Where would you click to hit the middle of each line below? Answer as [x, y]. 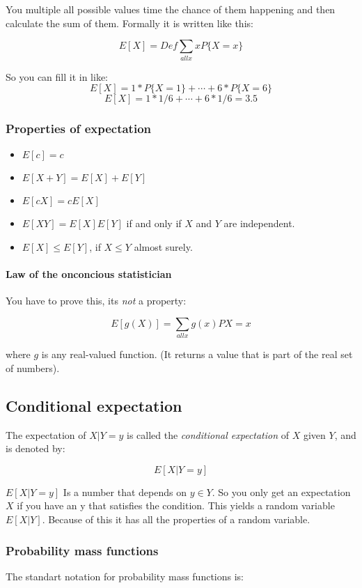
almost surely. [163, 246]
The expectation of [46, 434]
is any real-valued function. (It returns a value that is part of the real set [197, 354]
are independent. [259, 223]
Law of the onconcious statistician [89, 274]
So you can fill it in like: [57, 76]
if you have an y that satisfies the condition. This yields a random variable [176, 505]
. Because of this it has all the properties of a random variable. [176, 519]
